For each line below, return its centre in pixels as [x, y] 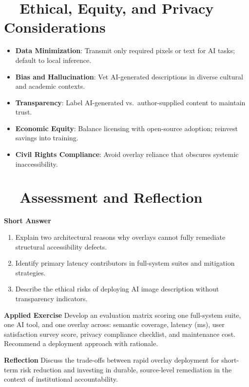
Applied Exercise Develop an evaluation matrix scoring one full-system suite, [123, 315]
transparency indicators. [51, 298]
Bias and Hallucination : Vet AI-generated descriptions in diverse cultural [129, 76]
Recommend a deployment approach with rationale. [81, 343]
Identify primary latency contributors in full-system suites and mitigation [125, 263]
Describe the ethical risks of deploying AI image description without [117, 289]
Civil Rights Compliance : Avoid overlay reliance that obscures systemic [127, 154]
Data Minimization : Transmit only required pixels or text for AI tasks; [125, 50]
